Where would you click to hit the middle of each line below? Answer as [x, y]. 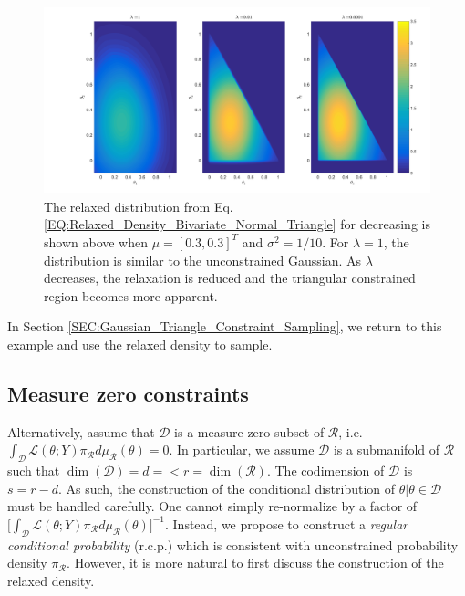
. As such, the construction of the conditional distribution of [227, 488]
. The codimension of [325, 471]
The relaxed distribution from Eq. [139, 206]
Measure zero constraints [128, 393]
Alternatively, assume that [81, 431]
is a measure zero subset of [249, 431]
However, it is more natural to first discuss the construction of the [259, 563]
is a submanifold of [387, 450]
